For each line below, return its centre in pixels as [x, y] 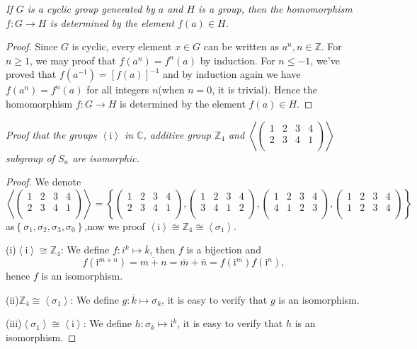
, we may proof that [73, 60]
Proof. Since [32, 46]
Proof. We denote [44, 182]
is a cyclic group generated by [91, 8]
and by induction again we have [232, 74]
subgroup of [30, 158]
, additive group [177, 134]
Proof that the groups [51, 134]
